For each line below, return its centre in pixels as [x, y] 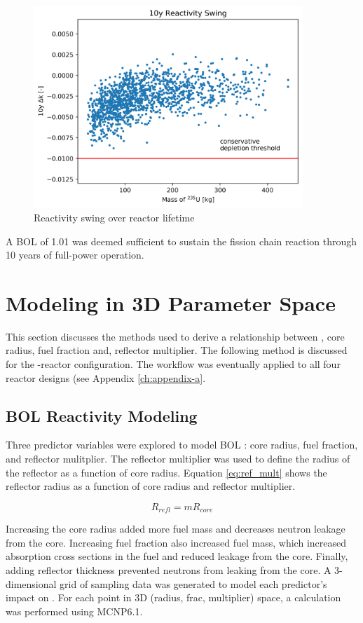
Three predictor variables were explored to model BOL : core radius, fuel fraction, [182, 445]
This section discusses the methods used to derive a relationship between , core [175, 336]
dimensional [31, 583]
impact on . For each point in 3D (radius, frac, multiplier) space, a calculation [173, 597]
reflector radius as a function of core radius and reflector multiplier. [151, 486]
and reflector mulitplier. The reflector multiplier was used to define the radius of [178, 459]
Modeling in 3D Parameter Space [171, 302]
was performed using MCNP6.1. [74, 611]
